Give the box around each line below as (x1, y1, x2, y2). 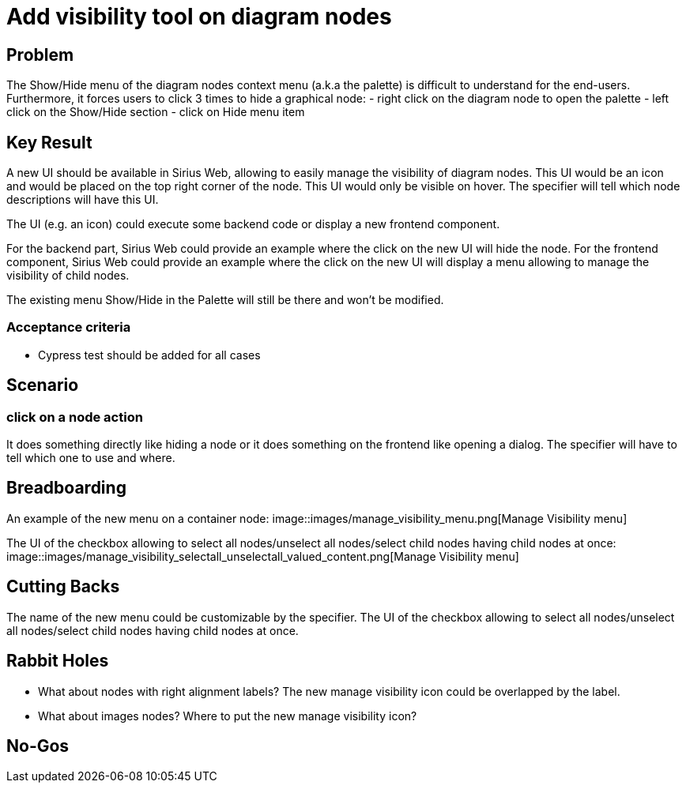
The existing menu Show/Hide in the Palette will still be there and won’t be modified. (6, 293, 444, 307)
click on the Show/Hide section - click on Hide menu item (6, 105, 305, 119)
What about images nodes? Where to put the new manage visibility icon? (38, 708, 417, 723)
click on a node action (6, 408, 143, 425)
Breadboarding (6, 478, 126, 498)
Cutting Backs (6, 577, 120, 597)
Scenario (6, 375, 79, 396)
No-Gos (6, 735, 70, 756)
